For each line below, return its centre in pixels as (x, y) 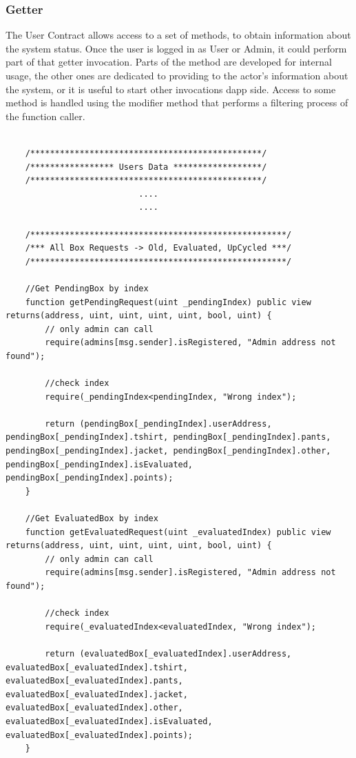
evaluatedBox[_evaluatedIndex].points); (100, 735)
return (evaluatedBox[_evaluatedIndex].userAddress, (168, 653)
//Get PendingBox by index (87, 288)
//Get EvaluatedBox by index (92, 518)
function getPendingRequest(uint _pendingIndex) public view (168, 302)
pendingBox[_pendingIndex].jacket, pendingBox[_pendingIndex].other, (168, 451)
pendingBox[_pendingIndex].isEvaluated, (100, 464)
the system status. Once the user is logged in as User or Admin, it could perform (176, 48)
